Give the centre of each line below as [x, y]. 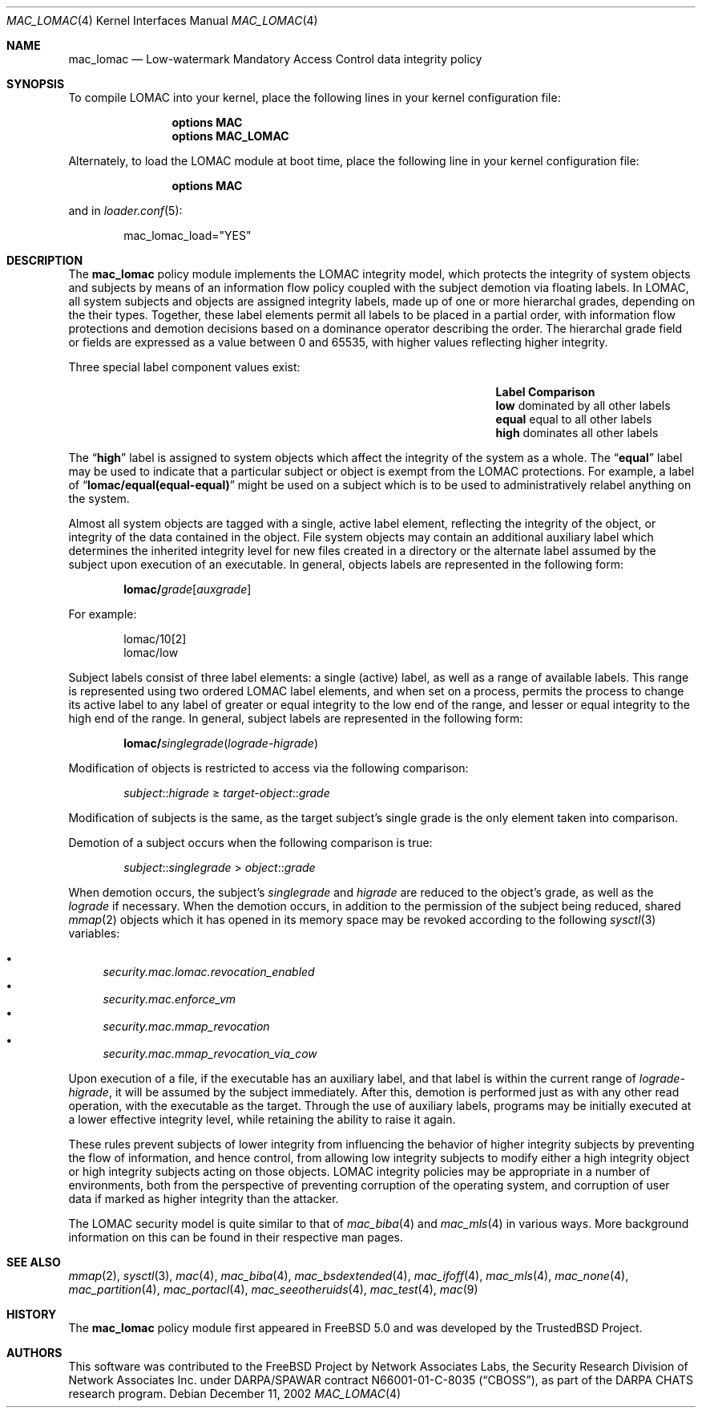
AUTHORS [34, 1353]
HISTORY [32, 1314]
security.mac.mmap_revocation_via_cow [210, 1053]
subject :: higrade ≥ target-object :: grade [227, 793]
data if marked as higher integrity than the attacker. [204, 1199]
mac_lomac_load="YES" [188, 235]
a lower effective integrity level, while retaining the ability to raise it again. [262, 1119]
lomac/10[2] [155, 639]
